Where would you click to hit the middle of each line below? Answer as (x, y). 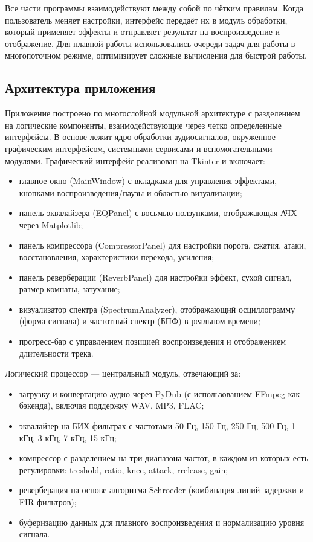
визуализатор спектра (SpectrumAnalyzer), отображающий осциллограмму (157, 309)
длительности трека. (56, 353)
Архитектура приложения (80, 88)
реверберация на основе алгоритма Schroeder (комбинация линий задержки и (161, 490)
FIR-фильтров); (48, 502)
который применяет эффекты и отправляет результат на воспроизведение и (142, 32)
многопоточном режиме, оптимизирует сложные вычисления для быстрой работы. (156, 55)
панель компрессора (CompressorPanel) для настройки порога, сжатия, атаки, (163, 245)
